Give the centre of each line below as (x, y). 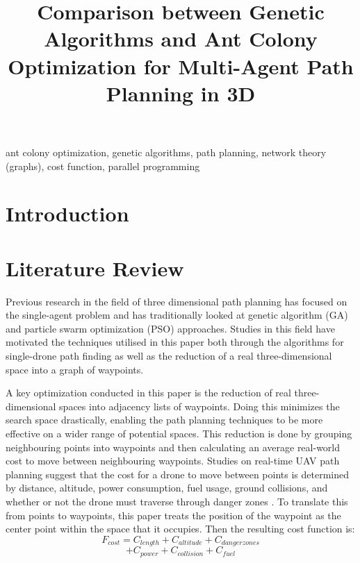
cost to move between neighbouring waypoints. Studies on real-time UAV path (173, 461)
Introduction (67, 213)
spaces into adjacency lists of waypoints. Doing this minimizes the (199, 406)
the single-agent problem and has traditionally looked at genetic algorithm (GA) (177, 315)
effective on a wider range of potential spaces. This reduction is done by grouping (179, 433)
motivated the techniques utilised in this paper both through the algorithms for (175, 342)
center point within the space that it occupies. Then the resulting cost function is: (180, 529)
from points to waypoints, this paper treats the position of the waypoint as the (173, 515)
